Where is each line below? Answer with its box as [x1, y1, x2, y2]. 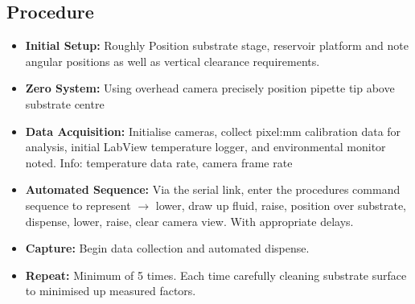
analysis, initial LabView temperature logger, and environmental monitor [25, 138, 386, 155]
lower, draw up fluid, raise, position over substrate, [155, 196, 406, 213]
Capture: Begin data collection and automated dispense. [25, 240, 310, 257]
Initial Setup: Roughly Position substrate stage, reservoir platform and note [25, 37, 409, 54]
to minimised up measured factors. [25, 282, 196, 299]
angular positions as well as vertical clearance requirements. [25, 52, 320, 69]
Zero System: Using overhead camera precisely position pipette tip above [25, 80, 395, 97]
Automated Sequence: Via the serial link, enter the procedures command [25, 181, 401, 198]
